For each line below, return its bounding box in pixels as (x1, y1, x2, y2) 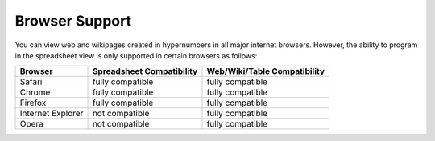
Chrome (19, 87, 51, 98)
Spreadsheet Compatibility (92, 66, 198, 77)
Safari (19, 76, 43, 87)
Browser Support (14, 12, 132, 30)
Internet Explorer (19, 108, 84, 119)
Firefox (19, 97, 47, 108)
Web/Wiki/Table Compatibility (206, 66, 325, 77)
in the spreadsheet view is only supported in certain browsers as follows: (14, 50, 258, 60)
